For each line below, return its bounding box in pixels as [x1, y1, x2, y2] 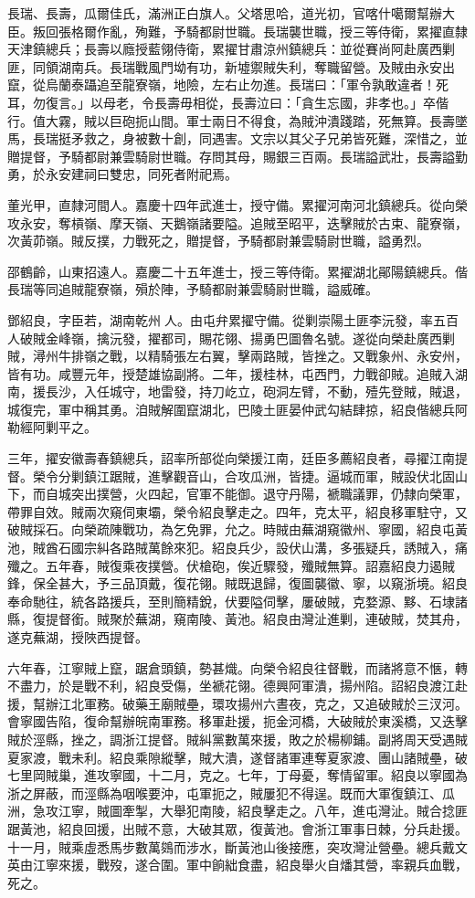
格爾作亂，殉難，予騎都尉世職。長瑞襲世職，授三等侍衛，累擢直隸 [70, 21, 468, 40]
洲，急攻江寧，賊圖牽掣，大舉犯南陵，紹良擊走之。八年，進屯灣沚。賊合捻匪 [7, 801, 468, 820]
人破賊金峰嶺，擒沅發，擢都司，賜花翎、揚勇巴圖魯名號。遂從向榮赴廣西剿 [7, 328, 455, 347]
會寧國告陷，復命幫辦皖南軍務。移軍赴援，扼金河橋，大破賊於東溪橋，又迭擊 [7, 712, 468, 731]
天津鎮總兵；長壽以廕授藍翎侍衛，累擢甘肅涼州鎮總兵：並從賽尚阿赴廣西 [7, 39, 442, 58]
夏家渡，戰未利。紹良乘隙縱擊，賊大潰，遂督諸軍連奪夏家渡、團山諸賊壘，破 [7, 747, 468, 766]
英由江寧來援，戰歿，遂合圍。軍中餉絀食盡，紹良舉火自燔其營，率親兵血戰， [7, 855, 468, 874]
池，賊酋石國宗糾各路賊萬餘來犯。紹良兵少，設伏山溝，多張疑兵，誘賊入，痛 [7, 538, 468, 557]
